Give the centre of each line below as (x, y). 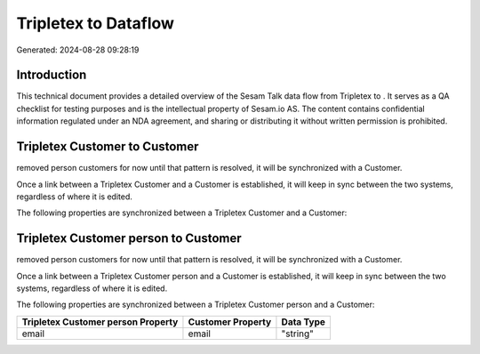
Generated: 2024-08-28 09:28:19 (78, 50)
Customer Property (230, 322)
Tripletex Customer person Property (100, 322)
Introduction (52, 75)
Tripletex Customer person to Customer (129, 239)
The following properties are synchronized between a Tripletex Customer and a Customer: (182, 213)
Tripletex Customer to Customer (108, 147)
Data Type (304, 322)
